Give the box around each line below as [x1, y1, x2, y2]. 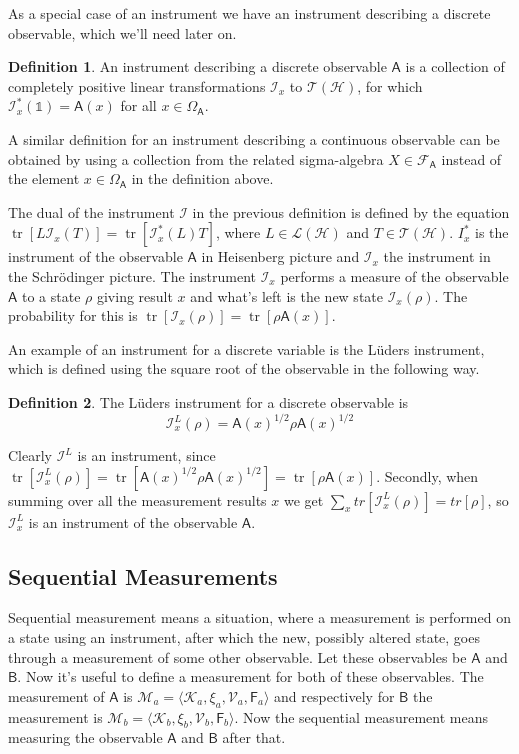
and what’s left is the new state [190, 285, 383, 306]
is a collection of [405, 56, 505, 77]
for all [120, 95, 157, 116]
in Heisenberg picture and [201, 246, 360, 267]
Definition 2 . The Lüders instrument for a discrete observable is [8, 391, 409, 412]
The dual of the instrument [8, 201, 175, 222]
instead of [441, 148, 502, 169]
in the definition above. [131, 168, 274, 189]
